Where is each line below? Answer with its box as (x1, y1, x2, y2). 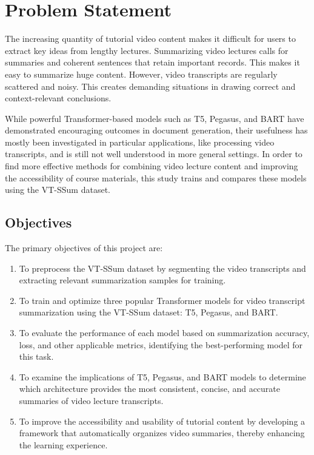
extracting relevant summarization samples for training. (19, 274, 226, 286)
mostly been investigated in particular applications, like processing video (5, 135, 275, 148)
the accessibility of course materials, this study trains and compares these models (5, 171, 307, 184)
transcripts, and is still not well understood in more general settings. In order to (5, 147, 302, 160)
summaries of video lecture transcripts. (19, 394, 164, 406)
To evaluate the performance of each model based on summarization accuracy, (19, 326, 310, 339)
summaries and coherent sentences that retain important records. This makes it (5, 56, 300, 69)
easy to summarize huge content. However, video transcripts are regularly (5, 67, 278, 80)
